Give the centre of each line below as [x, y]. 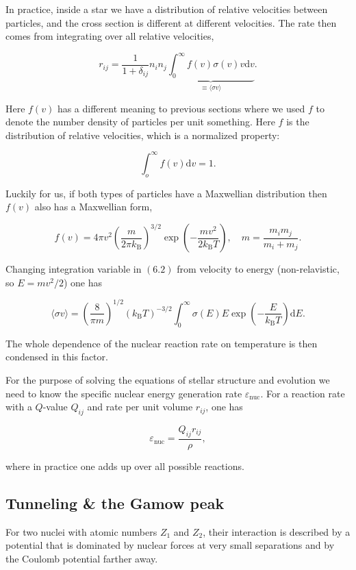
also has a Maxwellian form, [93, 207]
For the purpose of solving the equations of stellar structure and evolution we [168, 379]
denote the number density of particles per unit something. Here [140, 122]
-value [55, 407]
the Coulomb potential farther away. [82, 558]
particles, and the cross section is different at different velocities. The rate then [171, 22]
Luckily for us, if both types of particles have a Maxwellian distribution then [166, 193]
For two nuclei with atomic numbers [81, 531]
